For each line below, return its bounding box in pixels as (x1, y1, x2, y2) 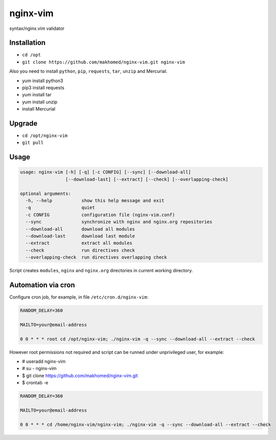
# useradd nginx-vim (22, 358, 66, 364)
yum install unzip (22, 99, 58, 105)
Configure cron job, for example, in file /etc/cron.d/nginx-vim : (9, 294, 149, 300)
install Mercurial (22, 106, 56, 112)
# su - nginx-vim (22, 365, 57, 372)
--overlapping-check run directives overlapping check (25, 254, 167, 261)
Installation (9, 39, 46, 47)
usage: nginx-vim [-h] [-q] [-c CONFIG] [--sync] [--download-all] (20, 169, 191, 175)
